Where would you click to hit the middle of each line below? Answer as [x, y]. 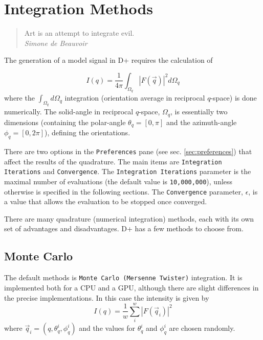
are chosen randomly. [202, 328]
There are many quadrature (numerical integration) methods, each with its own [129, 218]
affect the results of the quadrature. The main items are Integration [113, 161]
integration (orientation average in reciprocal [135, 98]
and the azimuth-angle [202, 122]
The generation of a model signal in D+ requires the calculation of [108, 60]
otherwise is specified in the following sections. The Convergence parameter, [124, 191]
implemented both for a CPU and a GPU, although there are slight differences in [131, 287]
